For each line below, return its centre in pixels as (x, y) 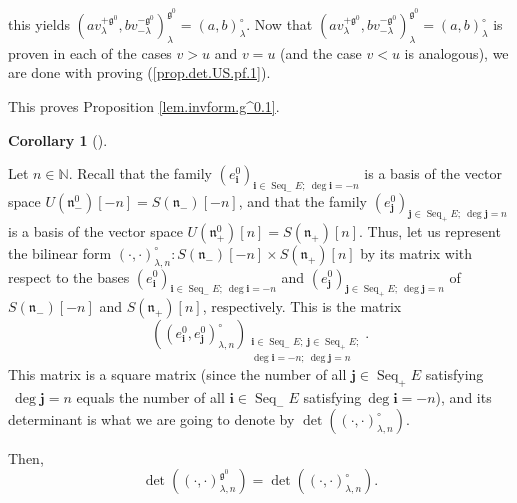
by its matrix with (416, 252)
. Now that (279, 24)
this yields (39, 24)
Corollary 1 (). (58, 139)
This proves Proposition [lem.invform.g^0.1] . (144, 106)
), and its (463, 397)
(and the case (321, 52)
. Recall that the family (140, 173)
